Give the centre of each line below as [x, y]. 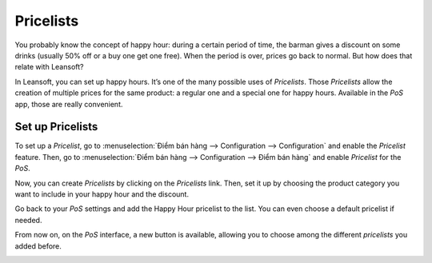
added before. [38, 246]
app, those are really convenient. [69, 104]
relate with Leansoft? [49, 67]
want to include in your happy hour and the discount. [102, 194]
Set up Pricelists [56, 127]
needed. [28, 220]
